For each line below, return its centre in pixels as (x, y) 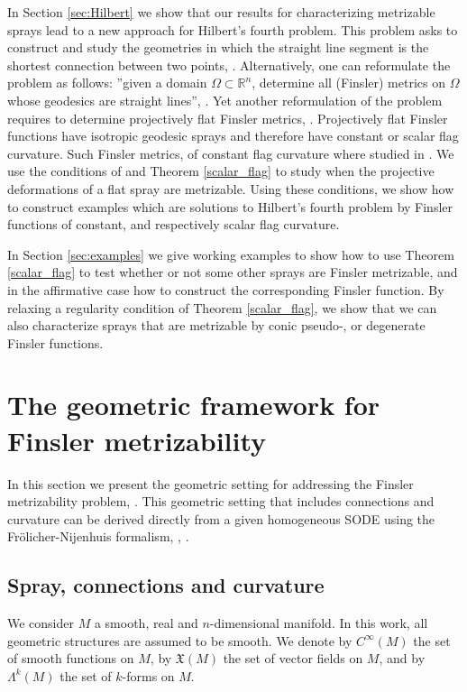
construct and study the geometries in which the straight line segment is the (218, 47)
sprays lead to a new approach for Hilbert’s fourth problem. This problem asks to (233, 29)
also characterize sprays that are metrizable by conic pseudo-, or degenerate (216, 325)
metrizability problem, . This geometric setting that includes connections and (221, 501)
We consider (41, 623)
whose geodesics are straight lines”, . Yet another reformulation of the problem (225, 100)
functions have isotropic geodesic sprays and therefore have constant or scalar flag (233, 136)
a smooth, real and (146, 623)
